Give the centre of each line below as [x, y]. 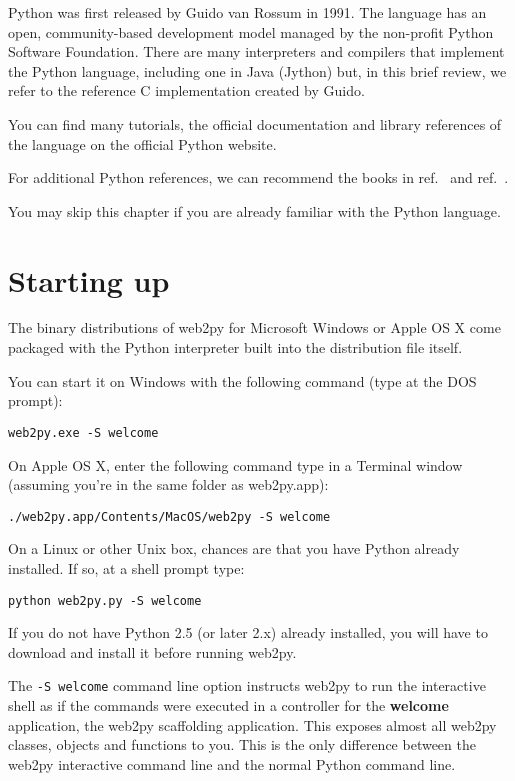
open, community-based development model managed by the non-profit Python [251, 31]
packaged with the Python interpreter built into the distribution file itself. [235, 347]
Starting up [89, 279]
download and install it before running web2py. [152, 651]
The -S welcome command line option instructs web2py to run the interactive [247, 685]
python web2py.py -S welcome [105, 600]
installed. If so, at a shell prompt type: [126, 567]
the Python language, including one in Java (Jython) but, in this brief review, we [257, 70]
